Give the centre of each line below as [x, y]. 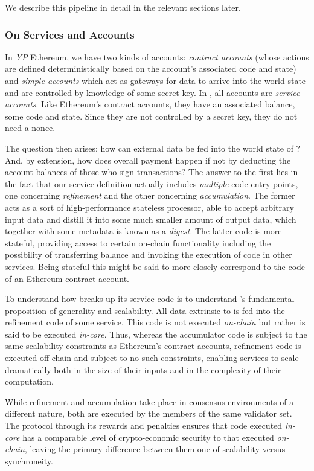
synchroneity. [29, 460]
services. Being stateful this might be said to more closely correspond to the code [155, 266]
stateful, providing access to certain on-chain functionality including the [138, 242]
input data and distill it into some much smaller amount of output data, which [151, 219]
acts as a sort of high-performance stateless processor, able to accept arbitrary [149, 207]
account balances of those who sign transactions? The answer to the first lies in [152, 172]
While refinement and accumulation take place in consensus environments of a [149, 401]
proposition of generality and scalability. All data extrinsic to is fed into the [145, 310]
